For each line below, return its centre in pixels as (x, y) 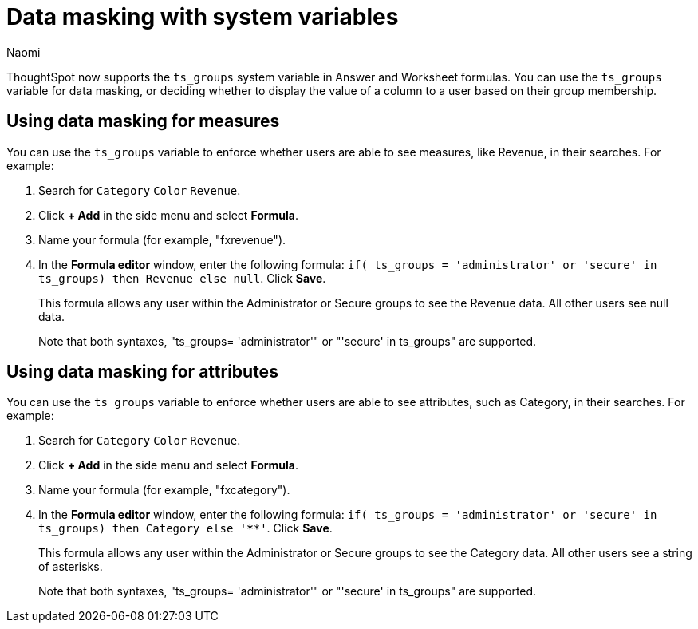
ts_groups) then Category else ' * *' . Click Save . (185, 528)
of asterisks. (71, 567)
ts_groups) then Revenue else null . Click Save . (182, 278)
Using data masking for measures (143, 121)
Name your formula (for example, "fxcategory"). (164, 490)
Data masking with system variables (203, 17)
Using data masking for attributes (142, 372)
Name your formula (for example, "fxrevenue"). (162, 239)
